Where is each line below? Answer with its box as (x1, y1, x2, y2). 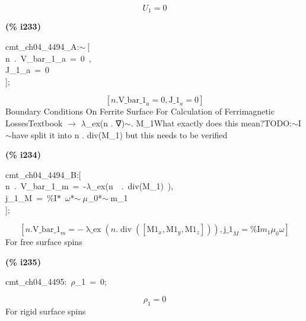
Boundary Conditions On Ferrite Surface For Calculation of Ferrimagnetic (5, 105, 275, 117)
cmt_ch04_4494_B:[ (5, 168, 81, 180)
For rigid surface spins (5, 304, 86, 317)
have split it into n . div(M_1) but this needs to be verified (11, 128, 228, 141)
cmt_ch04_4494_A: (5, 40, 79, 53)
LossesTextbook (5, 117, 63, 129)
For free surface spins (5, 236, 82, 248)
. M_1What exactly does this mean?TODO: (130, 117, 292, 129)
